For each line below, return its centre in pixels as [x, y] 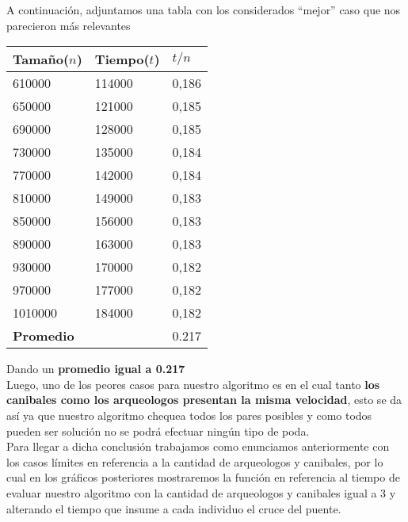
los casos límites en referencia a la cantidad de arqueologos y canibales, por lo [195, 461]
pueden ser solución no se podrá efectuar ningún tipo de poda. [158, 431]
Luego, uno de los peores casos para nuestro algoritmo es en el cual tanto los [193, 384]
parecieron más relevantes [69, 25]
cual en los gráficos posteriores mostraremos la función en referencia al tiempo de [203, 477]
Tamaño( [41, 59]
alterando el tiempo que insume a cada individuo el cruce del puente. [174, 508]
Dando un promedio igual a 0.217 [96, 369]
